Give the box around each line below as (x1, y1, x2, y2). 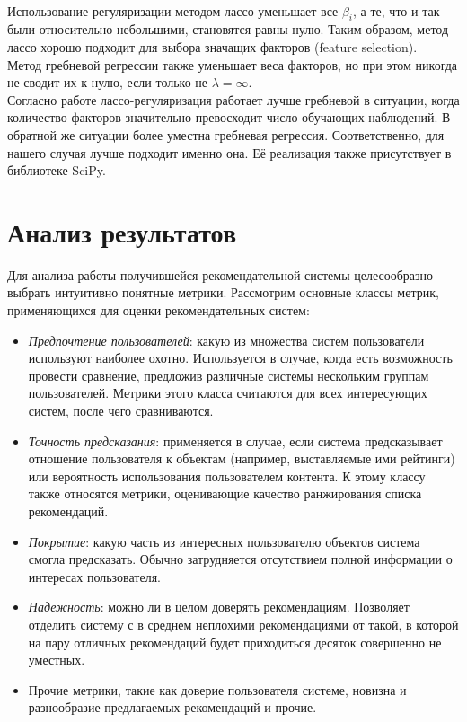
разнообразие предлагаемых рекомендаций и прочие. (28, 698, 317, 717)
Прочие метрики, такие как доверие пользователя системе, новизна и (28, 680, 407, 699)
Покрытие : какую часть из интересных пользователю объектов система (28, 532, 420, 550)
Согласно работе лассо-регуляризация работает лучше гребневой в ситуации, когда (7, 90, 460, 109)
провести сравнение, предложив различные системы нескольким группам (28, 365, 429, 384)
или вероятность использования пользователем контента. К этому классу (28, 466, 426, 485)
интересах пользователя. (28, 567, 161, 586)
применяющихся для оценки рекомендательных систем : (7, 301, 310, 320)
